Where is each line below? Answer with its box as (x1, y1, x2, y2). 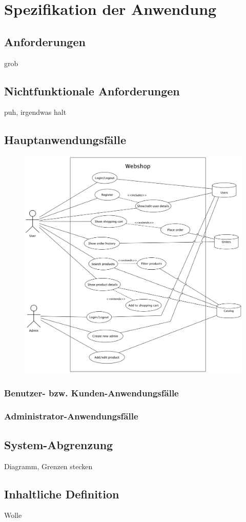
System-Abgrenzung (4, 436, 113, 452)
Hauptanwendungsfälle (4, 132, 127, 148)
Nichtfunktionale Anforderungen (4, 83, 180, 98)
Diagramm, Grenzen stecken (4, 460, 93, 471)
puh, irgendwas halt (4, 107, 67, 117)
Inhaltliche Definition (4, 486, 119, 501)
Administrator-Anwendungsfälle (4, 410, 138, 423)
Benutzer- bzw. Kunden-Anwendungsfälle (4, 386, 179, 399)
